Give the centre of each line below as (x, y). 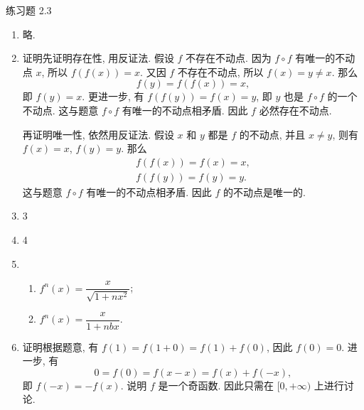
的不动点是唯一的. (264, 191)
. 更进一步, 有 (113, 96)
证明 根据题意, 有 (60, 346)
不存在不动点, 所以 (220, 71)
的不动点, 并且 (272, 134)
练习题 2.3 (29, 10)
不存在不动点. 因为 (229, 58)
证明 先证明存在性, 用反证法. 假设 (98, 58)
